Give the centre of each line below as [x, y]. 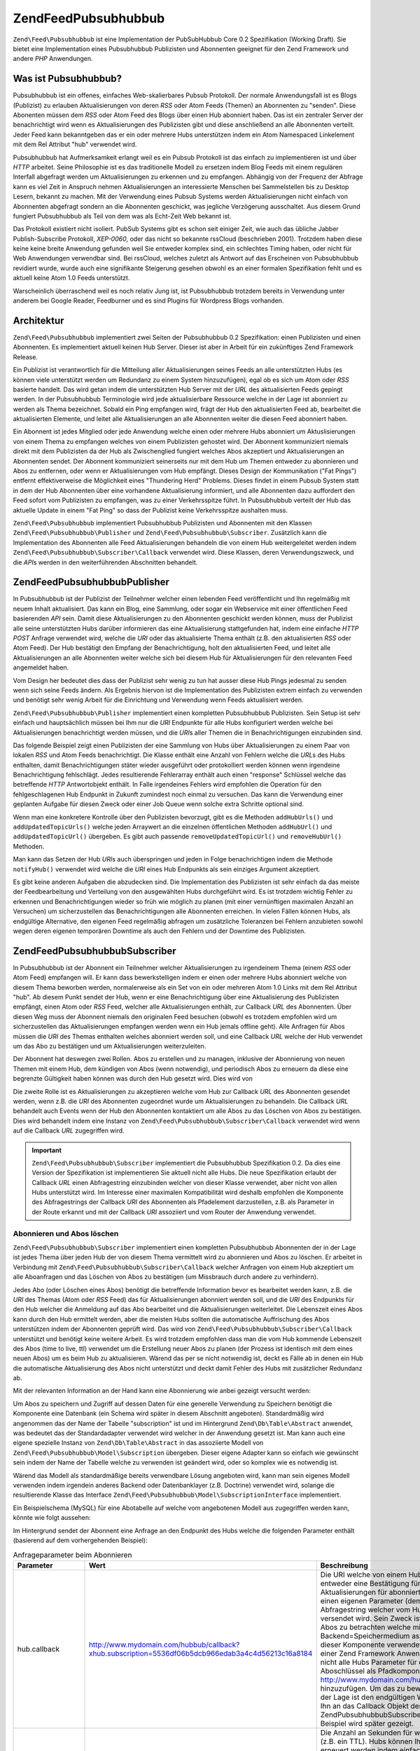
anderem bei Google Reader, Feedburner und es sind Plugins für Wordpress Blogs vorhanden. [148, 300]
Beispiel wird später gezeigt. [367, 1723]
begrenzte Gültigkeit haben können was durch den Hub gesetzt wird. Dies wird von [133, 1079]
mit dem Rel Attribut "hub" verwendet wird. [75, 144]
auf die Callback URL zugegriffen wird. [69, 1130]
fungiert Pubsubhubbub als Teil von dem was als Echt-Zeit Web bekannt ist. [122, 216]
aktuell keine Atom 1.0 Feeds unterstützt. [71, 278]
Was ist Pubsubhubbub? [68, 79]
